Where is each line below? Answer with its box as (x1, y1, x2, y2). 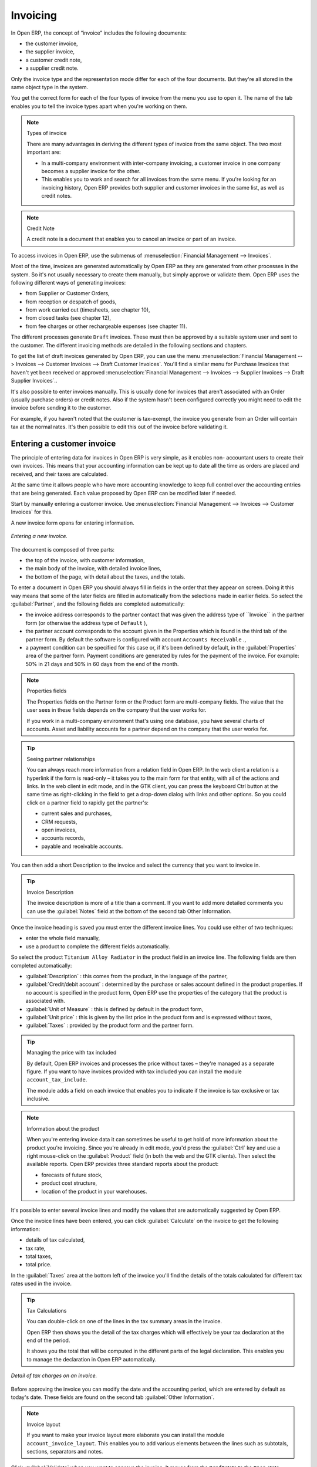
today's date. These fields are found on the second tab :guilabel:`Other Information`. (11, 1394, 215, 1401)
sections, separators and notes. (26, 1448, 103, 1455)
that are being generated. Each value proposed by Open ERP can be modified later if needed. (11, 489, 237, 496)
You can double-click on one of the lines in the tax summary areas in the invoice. (26, 1318, 222, 1325)
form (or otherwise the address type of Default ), (25, 619, 148, 626)
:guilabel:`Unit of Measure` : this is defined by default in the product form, (25, 1005, 204, 1012)
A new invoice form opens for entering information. (11, 519, 134, 526)
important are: (26, 148, 61, 156)
